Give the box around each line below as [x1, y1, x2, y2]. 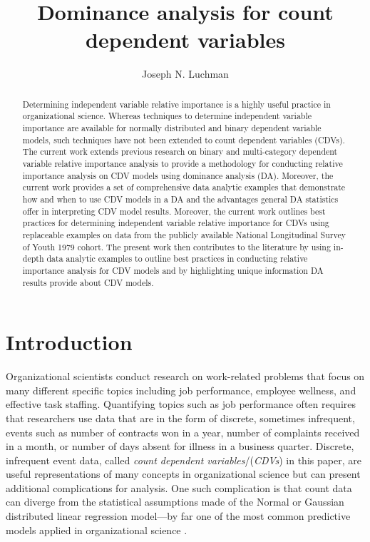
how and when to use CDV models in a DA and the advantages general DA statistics [22, 193, 339, 205]
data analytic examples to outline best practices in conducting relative [46, 252, 308, 265]
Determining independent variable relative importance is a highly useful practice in [22, 98, 331, 110]
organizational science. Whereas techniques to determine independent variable [22, 110, 312, 122]
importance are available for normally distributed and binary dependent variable [22, 122, 322, 134]
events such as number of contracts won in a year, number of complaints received [6, 424, 360, 439]
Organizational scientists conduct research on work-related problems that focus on [6, 369, 365, 384]
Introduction [6, 327, 133, 357]
